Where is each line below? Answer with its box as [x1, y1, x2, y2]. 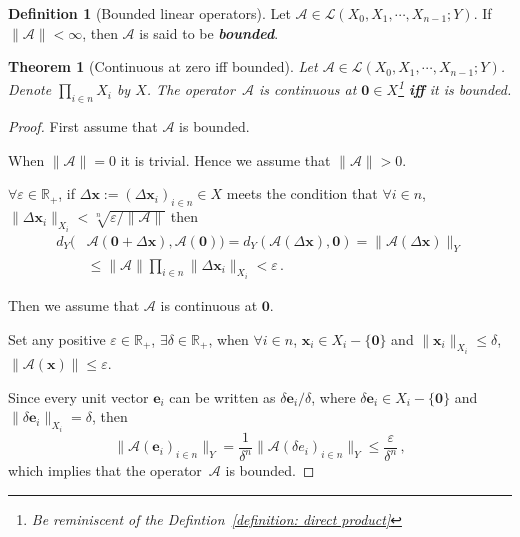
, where [311, 386, 356, 407]
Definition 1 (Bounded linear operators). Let [8, 3, 291, 23]
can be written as [169, 386, 276, 407]
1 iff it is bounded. [398, 76, 512, 100]
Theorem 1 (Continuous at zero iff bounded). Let [8, 56, 318, 77]
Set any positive [8, 328, 106, 349]
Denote [8, 79, 52, 100]
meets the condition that [226, 183, 378, 204]
